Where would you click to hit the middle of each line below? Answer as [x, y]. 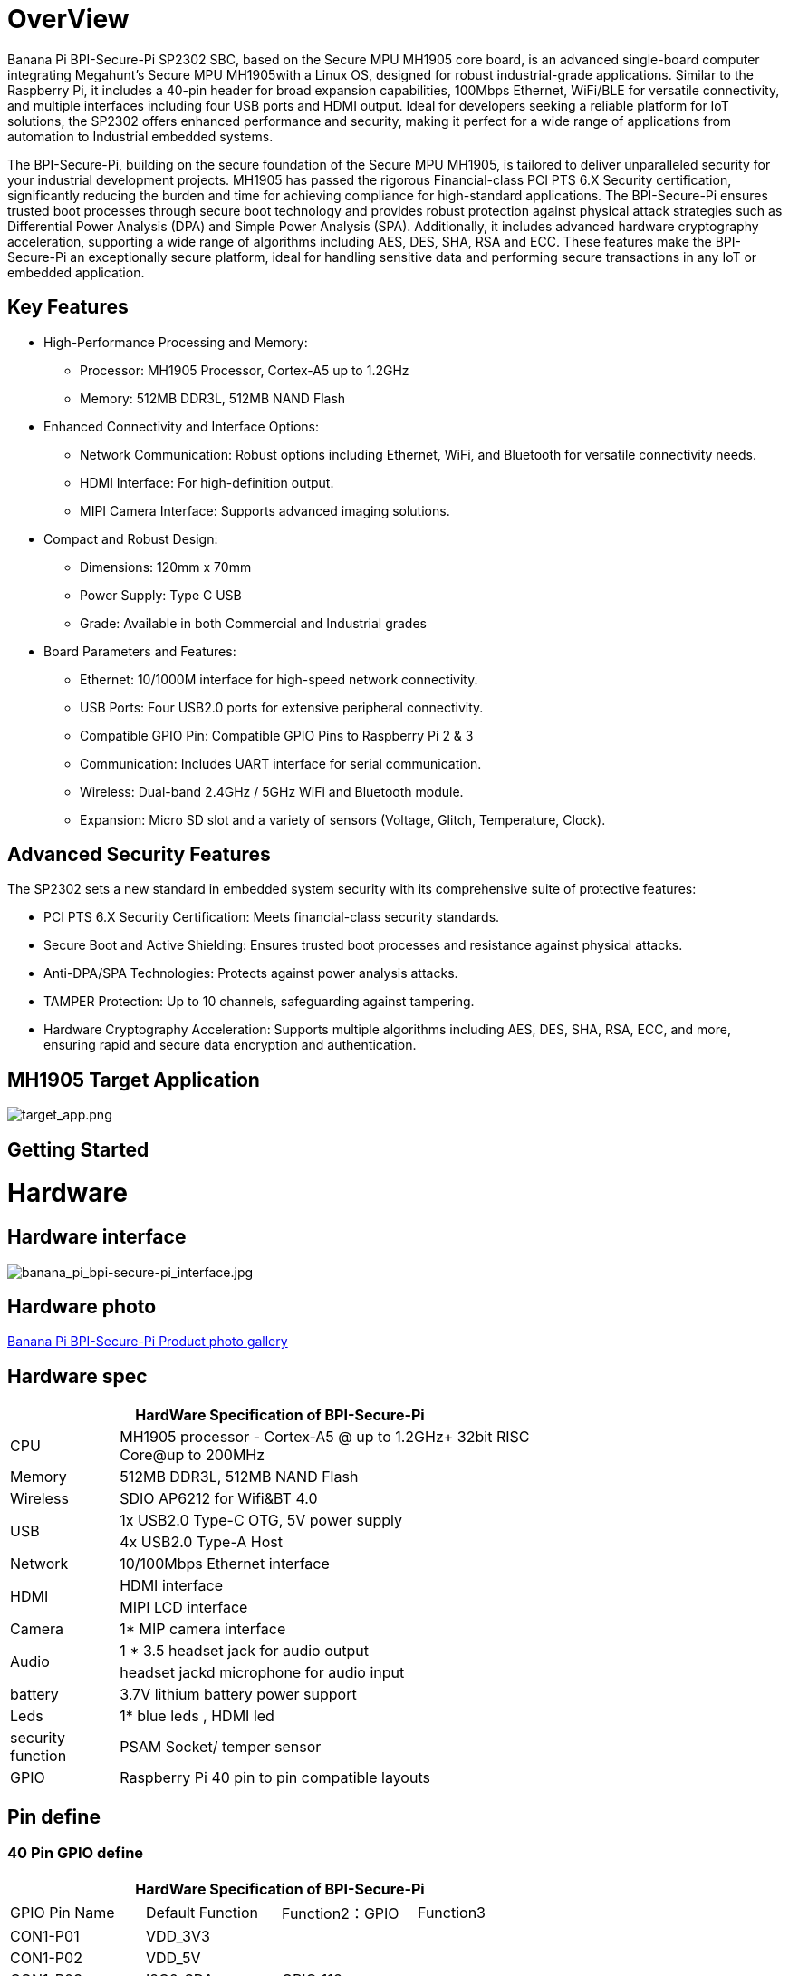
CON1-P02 [46, 1957]
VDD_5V [173, 1957]
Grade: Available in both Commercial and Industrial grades [253, 623]
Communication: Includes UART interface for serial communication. [281, 763]
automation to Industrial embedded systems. [140, 136]
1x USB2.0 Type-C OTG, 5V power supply [261, 1521]
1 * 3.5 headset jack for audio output [244, 1651]
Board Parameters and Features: [140, 651]
